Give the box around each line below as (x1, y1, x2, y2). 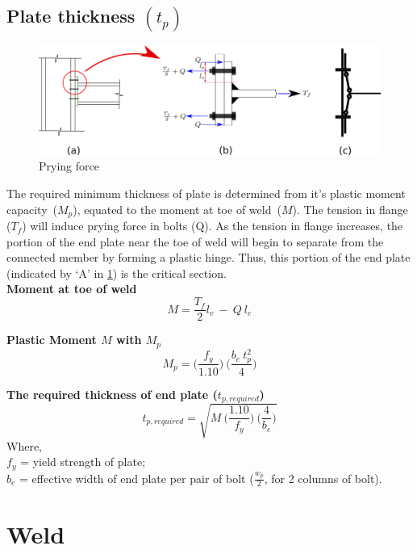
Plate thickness (6, 3, 136, 28)
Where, (6, 437, 42, 454)
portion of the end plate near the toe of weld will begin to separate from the (6, 233, 384, 250)
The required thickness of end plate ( (6, 385, 218, 402)
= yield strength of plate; (20, 453, 146, 470)
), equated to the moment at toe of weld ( (73, 200, 281, 217)
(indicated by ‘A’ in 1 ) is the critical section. (6, 264, 227, 281)
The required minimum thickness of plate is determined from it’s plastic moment (6, 185, 406, 202)
